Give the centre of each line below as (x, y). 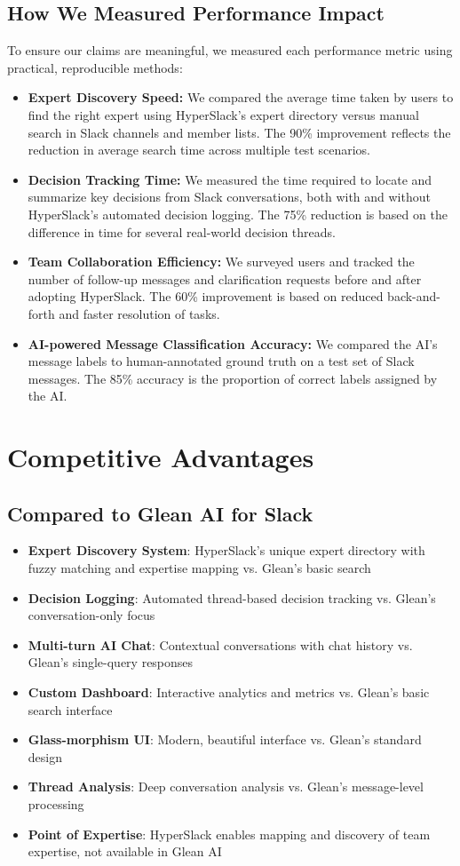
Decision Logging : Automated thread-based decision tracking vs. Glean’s (232, 597)
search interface (70, 709)
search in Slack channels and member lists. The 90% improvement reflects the (239, 132)
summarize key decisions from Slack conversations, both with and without (229, 197)
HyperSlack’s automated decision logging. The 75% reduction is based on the (238, 214)
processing (56, 804)
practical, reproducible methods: (95, 67)
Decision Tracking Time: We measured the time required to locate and (230, 179)
